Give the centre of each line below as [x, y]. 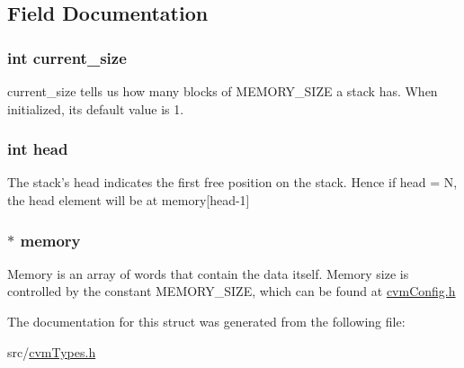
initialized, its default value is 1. [96, 108]
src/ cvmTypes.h [52, 351]
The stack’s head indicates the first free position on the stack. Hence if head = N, [232, 182]
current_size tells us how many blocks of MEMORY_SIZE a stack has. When [223, 91]
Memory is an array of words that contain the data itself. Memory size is [208, 273]
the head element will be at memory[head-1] [129, 200]
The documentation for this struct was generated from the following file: [206, 321]
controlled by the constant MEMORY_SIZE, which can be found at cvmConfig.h [232, 291]
